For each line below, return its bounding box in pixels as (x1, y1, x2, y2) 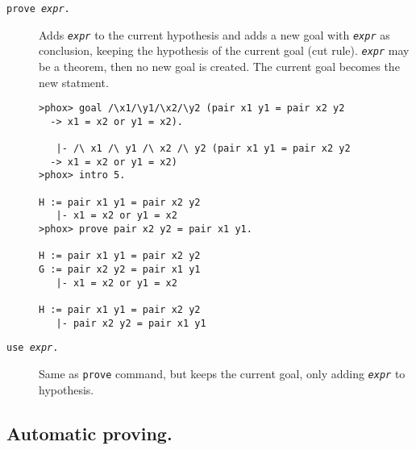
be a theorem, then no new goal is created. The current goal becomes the (39, 57, 400, 74)
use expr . (6, 342, 59, 354)
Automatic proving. (6, 420, 173, 445)
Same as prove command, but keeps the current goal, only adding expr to (39, 365, 406, 381)
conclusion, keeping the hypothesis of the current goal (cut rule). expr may (39, 42, 410, 59)
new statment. (39, 73, 109, 90)
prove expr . (6, 3, 70, 15)
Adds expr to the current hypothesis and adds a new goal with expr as (39, 26, 390, 43)
